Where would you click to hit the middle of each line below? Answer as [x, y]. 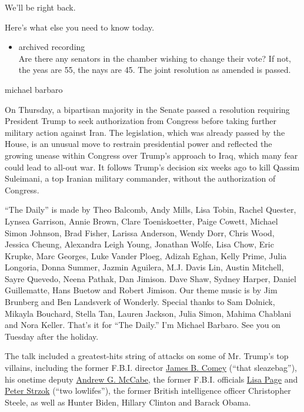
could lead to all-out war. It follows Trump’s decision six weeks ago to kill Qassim [152, 167]
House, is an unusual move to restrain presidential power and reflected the [138, 144]
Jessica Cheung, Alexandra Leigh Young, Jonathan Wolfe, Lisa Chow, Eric [139, 244]
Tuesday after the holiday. [52, 336]
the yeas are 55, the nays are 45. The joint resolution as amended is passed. [155, 70]
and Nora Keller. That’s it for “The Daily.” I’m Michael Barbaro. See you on [143, 325]
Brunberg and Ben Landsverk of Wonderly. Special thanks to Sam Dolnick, [140, 302]
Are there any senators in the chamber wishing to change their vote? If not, [155, 58]
